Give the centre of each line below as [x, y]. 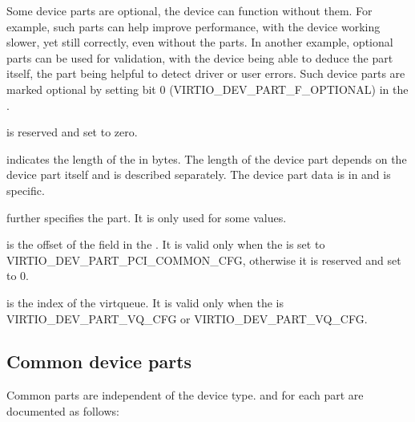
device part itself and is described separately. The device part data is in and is [199, 174]
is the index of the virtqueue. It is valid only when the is [145, 302]
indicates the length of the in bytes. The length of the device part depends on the [207, 158]
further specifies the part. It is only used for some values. [147, 217]
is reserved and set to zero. [72, 132]
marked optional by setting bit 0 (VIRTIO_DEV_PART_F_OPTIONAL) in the [207, 89]
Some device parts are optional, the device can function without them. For [189, 10]
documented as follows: [63, 410]
